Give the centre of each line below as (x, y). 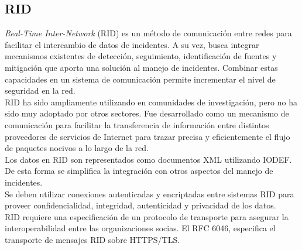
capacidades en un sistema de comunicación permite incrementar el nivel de (140, 79)
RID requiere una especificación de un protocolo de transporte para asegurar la (147, 216)
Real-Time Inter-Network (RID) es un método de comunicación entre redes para (148, 33)
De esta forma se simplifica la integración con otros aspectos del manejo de (139, 171)
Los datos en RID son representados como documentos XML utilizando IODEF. (148, 159)
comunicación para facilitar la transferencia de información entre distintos (137, 124)
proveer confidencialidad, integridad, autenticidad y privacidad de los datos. (140, 205)
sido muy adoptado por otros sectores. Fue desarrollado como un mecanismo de (147, 113)
